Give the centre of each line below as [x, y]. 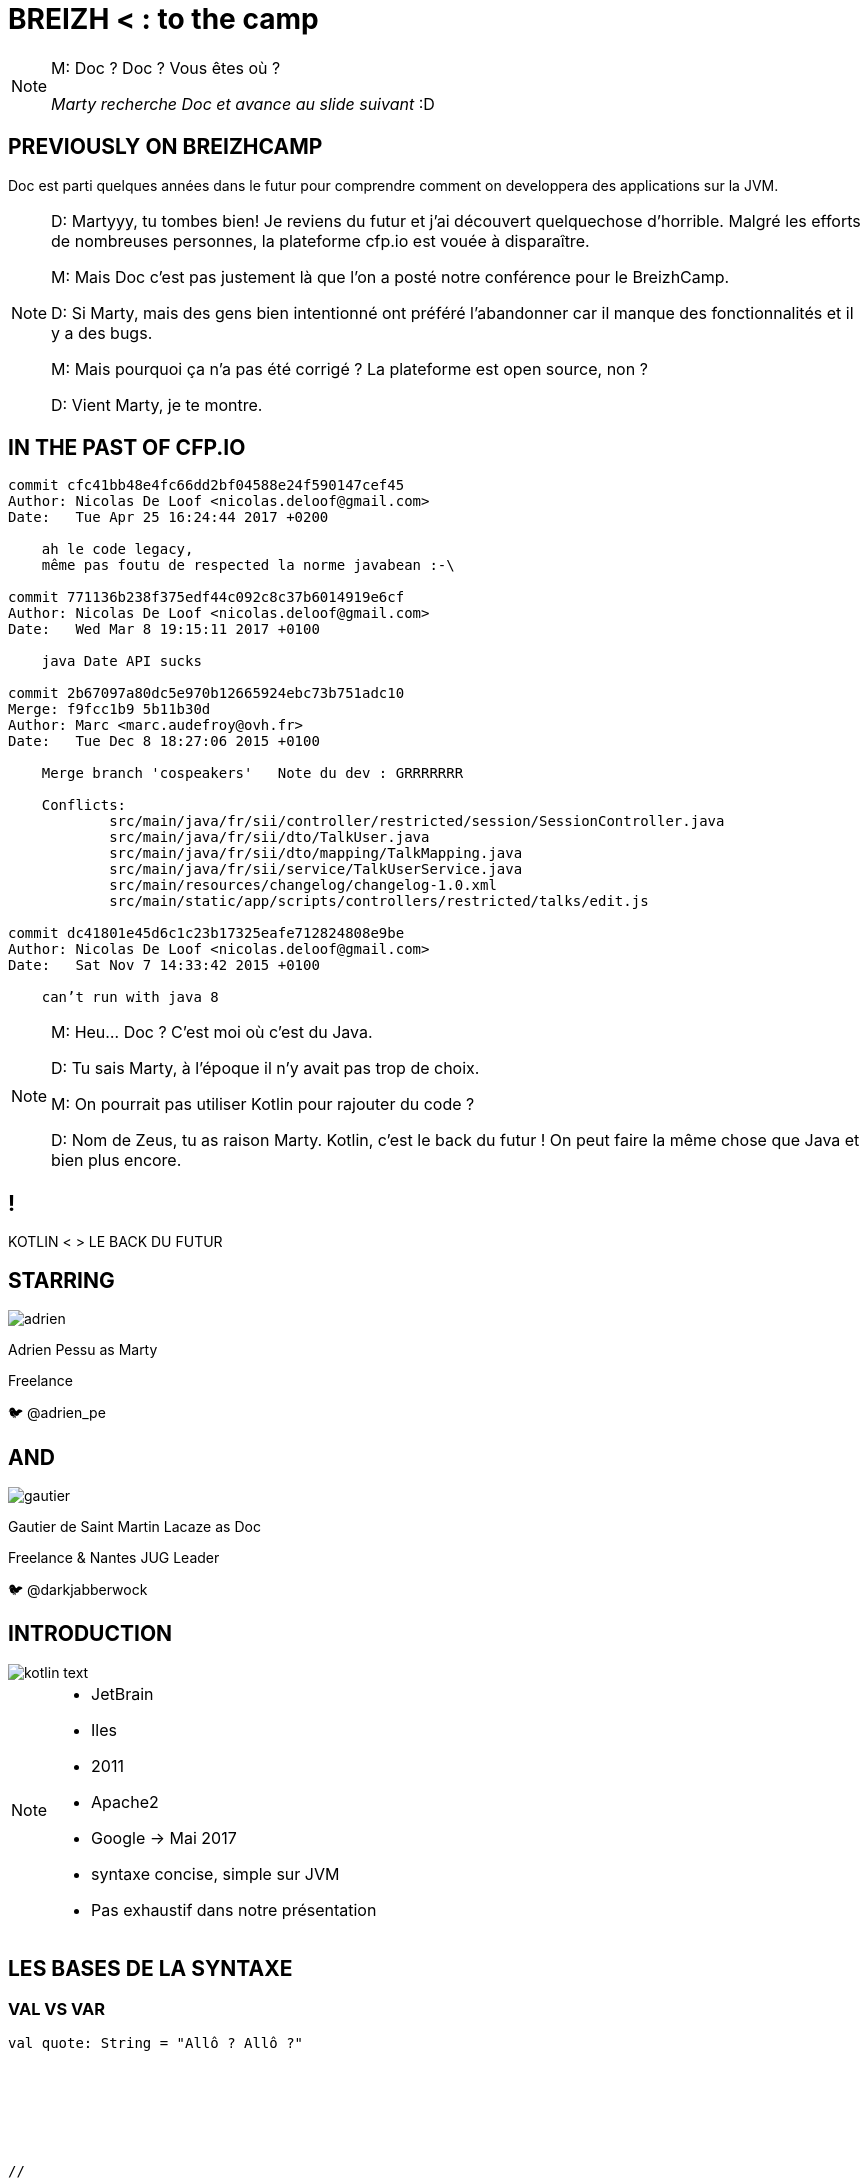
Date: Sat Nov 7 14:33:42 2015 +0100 [164, 965]
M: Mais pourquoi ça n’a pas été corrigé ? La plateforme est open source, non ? [349, 368]
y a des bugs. [102, 332]
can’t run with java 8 [130, 997]
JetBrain [122, 1693]
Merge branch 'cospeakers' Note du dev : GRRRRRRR [252, 773]
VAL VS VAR [56, 2008]
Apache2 [125, 1801]
